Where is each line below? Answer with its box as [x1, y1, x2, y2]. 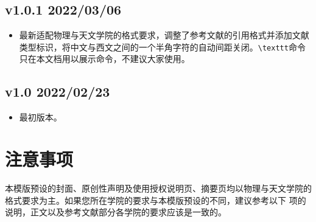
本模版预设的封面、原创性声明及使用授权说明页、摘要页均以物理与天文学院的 [5, 181, 312, 194]
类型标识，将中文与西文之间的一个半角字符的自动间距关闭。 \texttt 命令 [19, 40, 306, 53]
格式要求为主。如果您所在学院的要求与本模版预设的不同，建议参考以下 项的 [5, 193, 306, 206]
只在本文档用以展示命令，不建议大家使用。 [19, 52, 190, 65]
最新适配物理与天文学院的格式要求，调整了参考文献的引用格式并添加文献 [19, 29, 309, 41]
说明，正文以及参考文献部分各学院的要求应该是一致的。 [5, 206, 226, 218]
